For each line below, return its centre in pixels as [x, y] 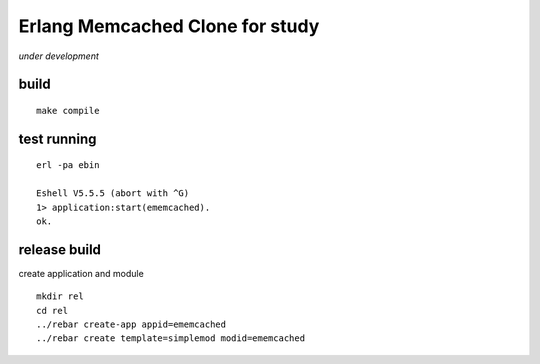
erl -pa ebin [68, 165]
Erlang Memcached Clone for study [169, 26]
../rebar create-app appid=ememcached [131, 324]
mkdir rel [60, 296]
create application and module [81, 273]
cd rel [52, 310]
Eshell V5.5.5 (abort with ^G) [113, 193]
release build [60, 249]
